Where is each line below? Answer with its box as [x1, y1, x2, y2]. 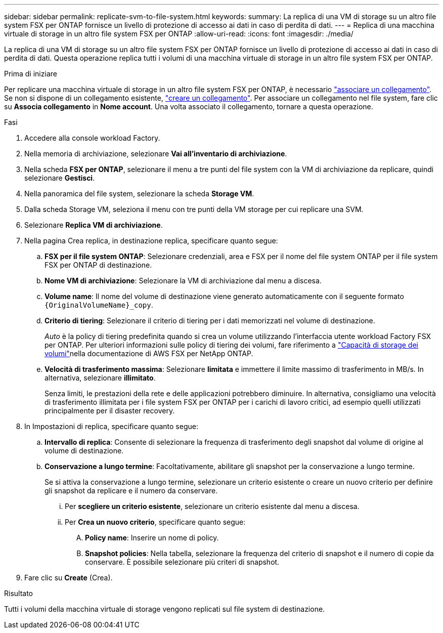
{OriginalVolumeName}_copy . [45, 301, 153, 309]
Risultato [4, 589, 33, 598]
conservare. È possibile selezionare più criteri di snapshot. [85, 558, 280, 566]
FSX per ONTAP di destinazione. [45, 261, 152, 269]
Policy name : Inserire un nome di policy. [85, 533, 219, 542]
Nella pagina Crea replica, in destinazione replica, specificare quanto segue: [24, 236, 278, 245]
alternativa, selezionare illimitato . [45, 373, 156, 382]
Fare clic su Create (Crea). [24, 573, 113, 582]
